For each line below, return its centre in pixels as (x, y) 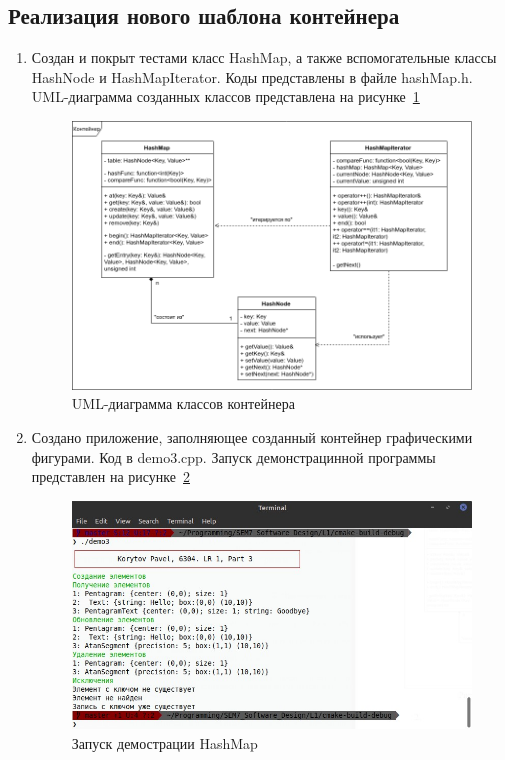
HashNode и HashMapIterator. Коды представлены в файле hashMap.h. (252, 76)
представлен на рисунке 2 (110, 476)
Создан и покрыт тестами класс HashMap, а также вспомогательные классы (264, 57)
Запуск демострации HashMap (164, 742)
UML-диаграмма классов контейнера (183, 403)
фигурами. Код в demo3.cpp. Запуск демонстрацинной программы (233, 456)
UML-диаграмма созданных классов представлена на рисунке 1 (225, 96)
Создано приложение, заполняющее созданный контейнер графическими (252, 436)
